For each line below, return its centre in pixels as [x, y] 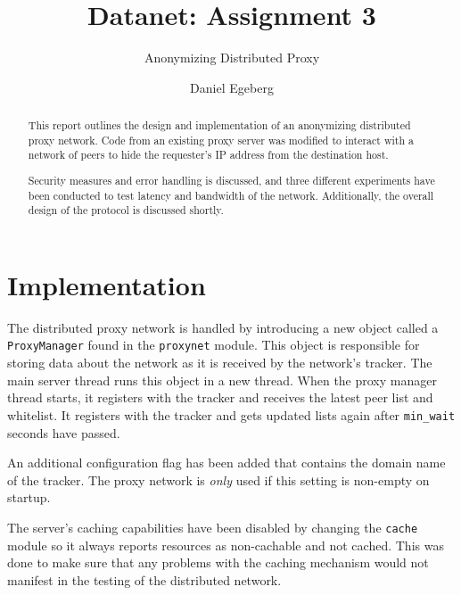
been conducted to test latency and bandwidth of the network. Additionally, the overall [231, 195]
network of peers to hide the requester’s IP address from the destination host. [208, 155]
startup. [29, 497]
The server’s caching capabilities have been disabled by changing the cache [213, 527]
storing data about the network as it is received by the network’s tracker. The [220, 363]
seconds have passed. [64, 432]
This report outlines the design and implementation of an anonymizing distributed [219, 125]
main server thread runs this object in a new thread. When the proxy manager [222, 380]
